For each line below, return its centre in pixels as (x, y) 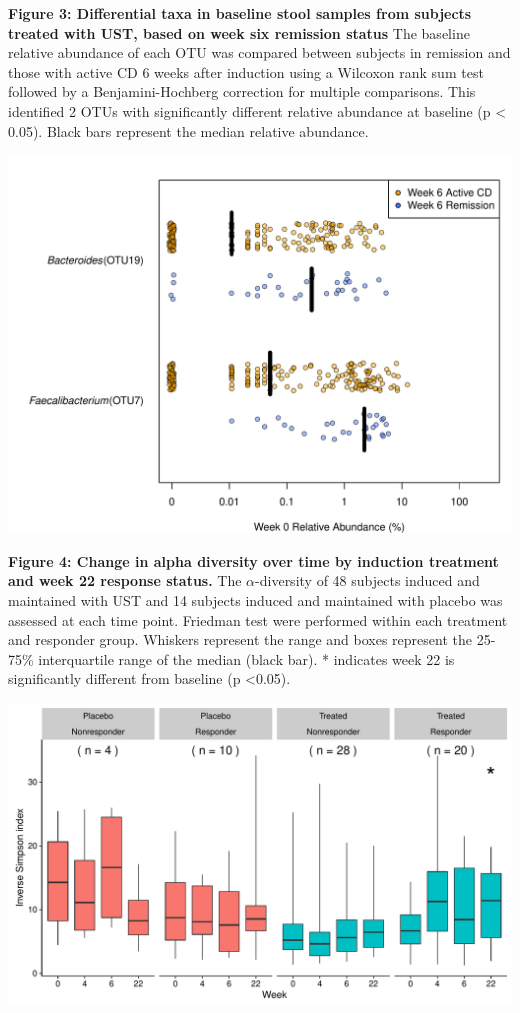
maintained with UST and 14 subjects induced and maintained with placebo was (255, 599)
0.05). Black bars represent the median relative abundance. (188, 130)
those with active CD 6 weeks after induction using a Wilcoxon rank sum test (246, 71)
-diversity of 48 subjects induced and (367, 580)
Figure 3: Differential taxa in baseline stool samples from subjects (240, 13)
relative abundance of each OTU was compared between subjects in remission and (259, 52)
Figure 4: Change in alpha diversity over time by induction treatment (253, 560)
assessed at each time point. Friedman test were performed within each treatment (258, 619)
